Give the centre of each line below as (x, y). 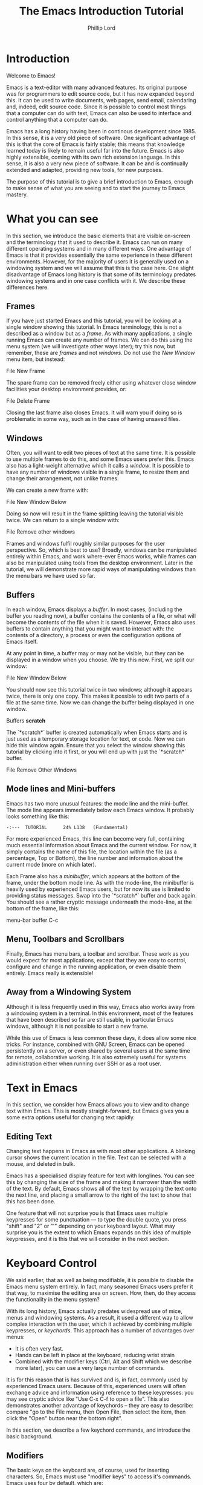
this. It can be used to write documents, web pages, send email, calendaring (101, 100)
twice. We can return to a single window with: (63, 520)
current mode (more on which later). (51, 864)
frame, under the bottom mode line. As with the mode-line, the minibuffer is (100, 882)
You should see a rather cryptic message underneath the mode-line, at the (99, 902)
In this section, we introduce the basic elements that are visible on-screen (98, 236)
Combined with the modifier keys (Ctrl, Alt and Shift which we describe (103, 1361)
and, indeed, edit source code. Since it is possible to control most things (96, 107)
